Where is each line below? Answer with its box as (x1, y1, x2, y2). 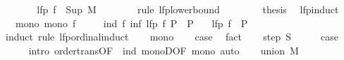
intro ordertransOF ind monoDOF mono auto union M (28, 43, 299, 57)
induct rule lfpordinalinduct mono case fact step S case (5, 29, 339, 44)
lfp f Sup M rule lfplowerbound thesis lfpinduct (37, 2, 339, 16)
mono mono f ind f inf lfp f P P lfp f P (15, 15, 248, 30)
